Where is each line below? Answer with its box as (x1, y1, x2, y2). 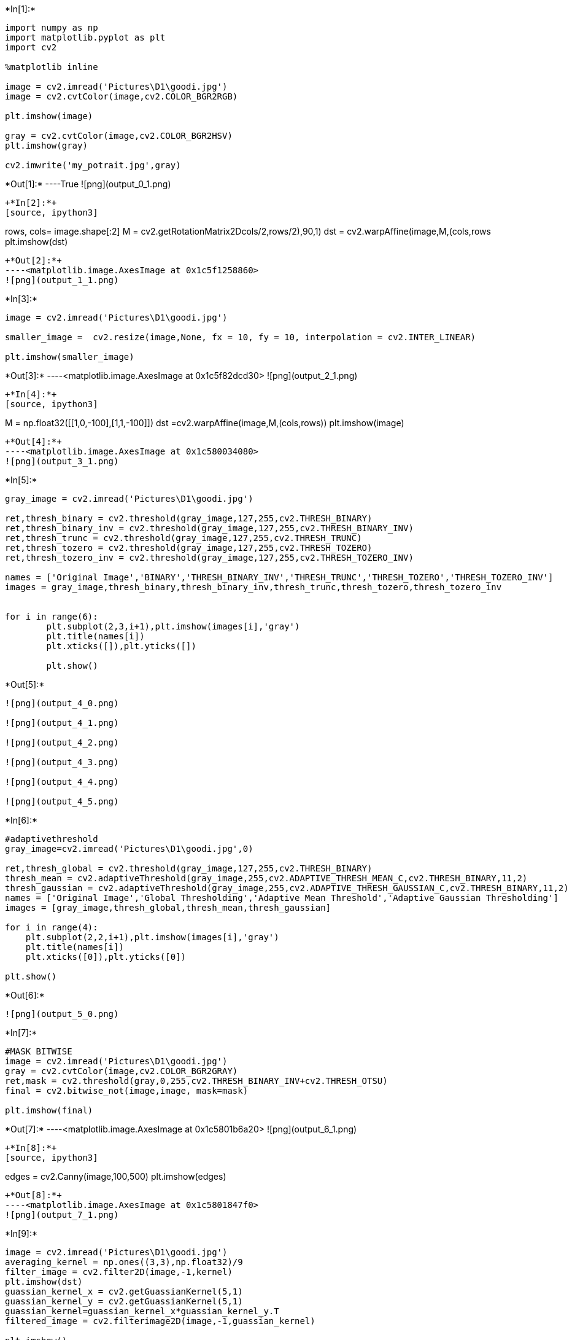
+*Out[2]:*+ (5, 255, 62, 265)
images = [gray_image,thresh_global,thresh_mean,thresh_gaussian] (5, 903, 331, 913)
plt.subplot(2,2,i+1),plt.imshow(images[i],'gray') (25, 932, 279, 942)
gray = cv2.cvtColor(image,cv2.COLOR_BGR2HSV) (5, 131, 233, 141)
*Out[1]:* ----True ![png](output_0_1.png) (5, 179, 171, 189)
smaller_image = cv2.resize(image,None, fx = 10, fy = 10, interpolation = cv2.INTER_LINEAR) (5, 332, 476, 342)
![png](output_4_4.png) (5, 777, 119, 787)
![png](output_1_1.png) (5, 275, 119, 285)
